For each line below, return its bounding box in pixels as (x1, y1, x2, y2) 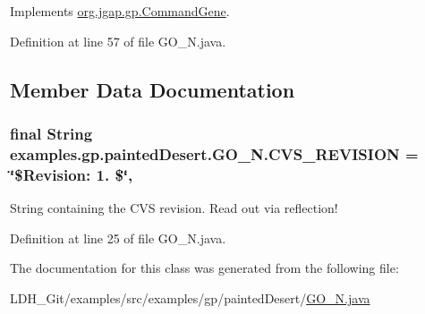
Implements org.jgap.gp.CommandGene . (10, 2, 230, 20)
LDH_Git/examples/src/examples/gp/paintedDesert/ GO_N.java (10, 288, 370, 307)
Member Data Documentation (10, 75, 295, 103)
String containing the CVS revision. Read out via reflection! (10, 199, 338, 217)
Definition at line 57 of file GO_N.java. (10, 31, 226, 50)
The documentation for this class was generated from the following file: (10, 259, 399, 277)
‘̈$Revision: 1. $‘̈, (10, 163, 133, 185)
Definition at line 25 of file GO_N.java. (10, 228, 226, 247)
